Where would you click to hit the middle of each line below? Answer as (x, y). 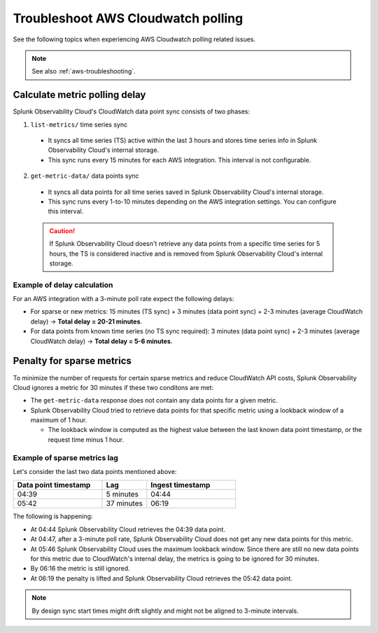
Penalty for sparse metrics (72, 361)
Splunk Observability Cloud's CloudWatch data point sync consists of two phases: (131, 111)
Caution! (62, 230)
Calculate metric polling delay (79, 95)
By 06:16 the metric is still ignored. (80, 569)
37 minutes (124, 503)
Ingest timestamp (181, 485)
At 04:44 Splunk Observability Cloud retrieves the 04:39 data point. (128, 529)
